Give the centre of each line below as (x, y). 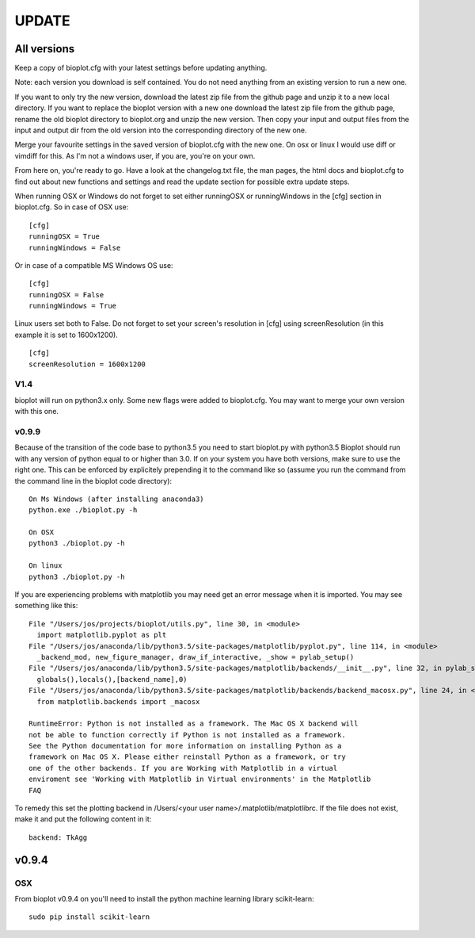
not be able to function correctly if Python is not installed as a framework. (187, 735)
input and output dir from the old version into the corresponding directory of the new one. (161, 130)
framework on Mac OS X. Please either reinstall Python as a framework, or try (187, 757)
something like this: (46, 606)
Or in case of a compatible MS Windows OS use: (94, 265)
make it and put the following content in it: (83, 819)
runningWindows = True (73, 306)
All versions (45, 49)
